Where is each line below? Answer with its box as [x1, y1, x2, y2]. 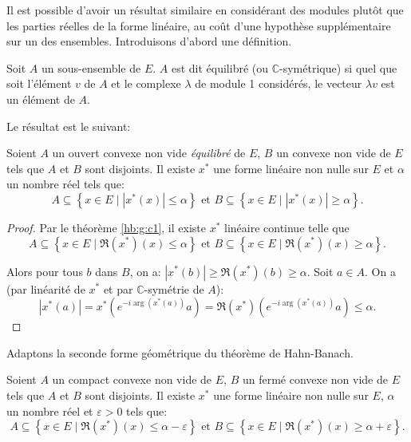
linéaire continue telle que [223, 219, 350, 235]
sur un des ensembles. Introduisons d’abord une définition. [6, 33, 292, 49]
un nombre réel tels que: [6, 176, 124, 192]
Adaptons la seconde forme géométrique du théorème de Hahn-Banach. [6, 344, 354, 361]
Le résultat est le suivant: [6, 117, 131, 134]
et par [103, 280, 133, 297]
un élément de [6, 90, 75, 107]
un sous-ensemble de [41, 59, 141, 76]
